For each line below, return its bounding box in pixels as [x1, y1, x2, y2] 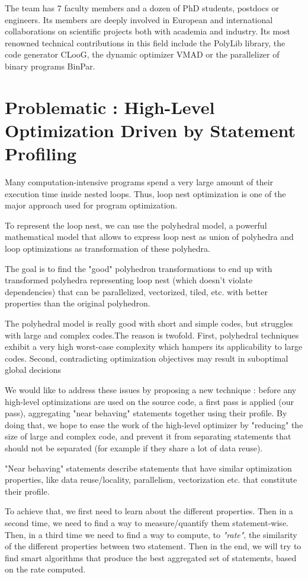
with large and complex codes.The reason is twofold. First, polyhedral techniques [5, 328, 299, 341]
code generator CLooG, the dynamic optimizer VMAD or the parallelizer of [5, 48, 280, 61]
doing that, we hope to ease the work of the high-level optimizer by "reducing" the [5, 418, 303, 431]
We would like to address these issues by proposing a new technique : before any [5, 383, 297, 396]
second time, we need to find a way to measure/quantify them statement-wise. [5, 516, 288, 529]
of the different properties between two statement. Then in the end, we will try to [5, 540, 301, 552]
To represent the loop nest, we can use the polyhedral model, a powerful [5, 219, 267, 231]
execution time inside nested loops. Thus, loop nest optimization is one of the [5, 187, 286, 200]
